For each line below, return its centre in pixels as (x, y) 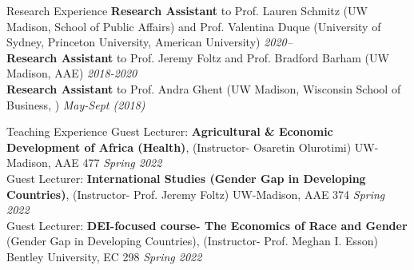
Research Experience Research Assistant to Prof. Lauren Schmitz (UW (187, 10)
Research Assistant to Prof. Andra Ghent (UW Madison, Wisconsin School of (204, 88)
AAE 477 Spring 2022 (108, 163)
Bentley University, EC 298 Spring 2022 (104, 256)
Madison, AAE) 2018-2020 (72, 73)
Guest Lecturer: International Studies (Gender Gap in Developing (186, 178)
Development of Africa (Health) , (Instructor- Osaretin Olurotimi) (179, 147)
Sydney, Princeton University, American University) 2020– (149, 42)
